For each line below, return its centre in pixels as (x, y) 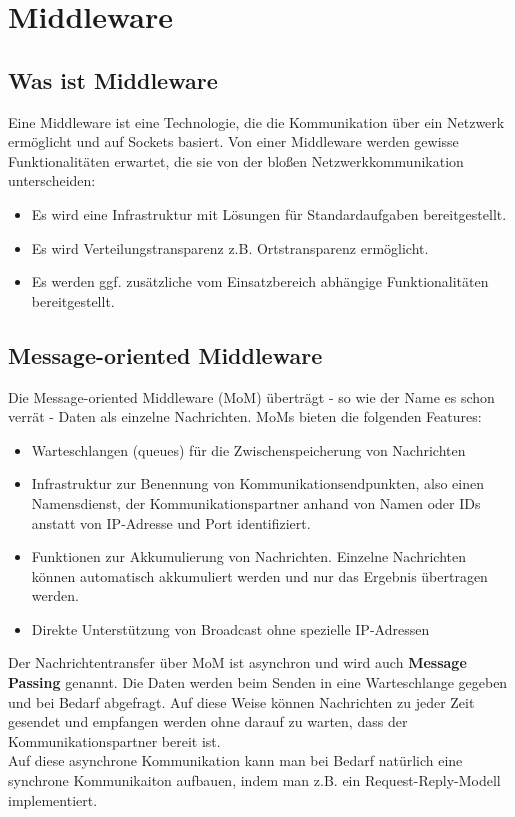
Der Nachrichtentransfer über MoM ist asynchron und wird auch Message (237, 662)
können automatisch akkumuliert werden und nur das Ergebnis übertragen (259, 575)
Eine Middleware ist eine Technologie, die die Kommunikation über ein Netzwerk (256, 121)
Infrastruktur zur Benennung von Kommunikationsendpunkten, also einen (257, 483)
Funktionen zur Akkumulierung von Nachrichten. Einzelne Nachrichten (249, 556)
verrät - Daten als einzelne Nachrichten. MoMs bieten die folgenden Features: (245, 416)
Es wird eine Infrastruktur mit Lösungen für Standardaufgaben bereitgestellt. (269, 213)
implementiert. (53, 799)
